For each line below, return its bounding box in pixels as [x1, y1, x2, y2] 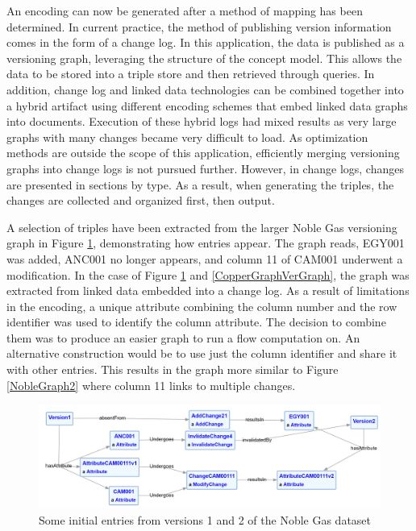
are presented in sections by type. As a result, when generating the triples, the [6, 176, 394, 193]
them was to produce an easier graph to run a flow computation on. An [6, 329, 360, 346]
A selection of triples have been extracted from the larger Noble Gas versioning [6, 218, 397, 235]
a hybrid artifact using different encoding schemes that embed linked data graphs [6, 97, 408, 114]
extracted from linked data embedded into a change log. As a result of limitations [6, 282, 410, 299]
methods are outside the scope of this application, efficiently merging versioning [6, 144, 400, 161]
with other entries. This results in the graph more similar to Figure [6, 361, 339, 378]
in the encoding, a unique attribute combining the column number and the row [6, 297, 397, 314]
